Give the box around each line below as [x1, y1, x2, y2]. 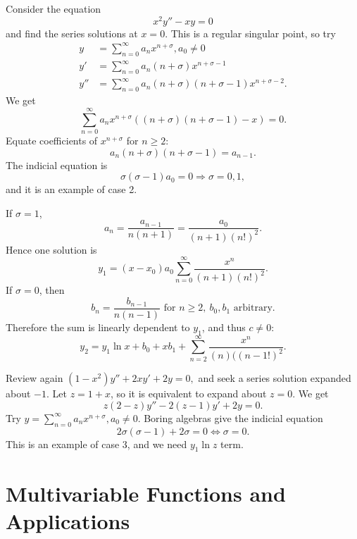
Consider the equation [6, 1, 101, 16]
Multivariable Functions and [6, 478, 286, 507]
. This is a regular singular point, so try [165, 25, 336, 40]
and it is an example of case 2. [6, 182, 137, 197]
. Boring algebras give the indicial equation [137, 410, 323, 425]
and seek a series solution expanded [198, 371, 351, 385]
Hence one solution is [6, 242, 97, 256]
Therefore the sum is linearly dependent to [6, 319, 190, 334]
